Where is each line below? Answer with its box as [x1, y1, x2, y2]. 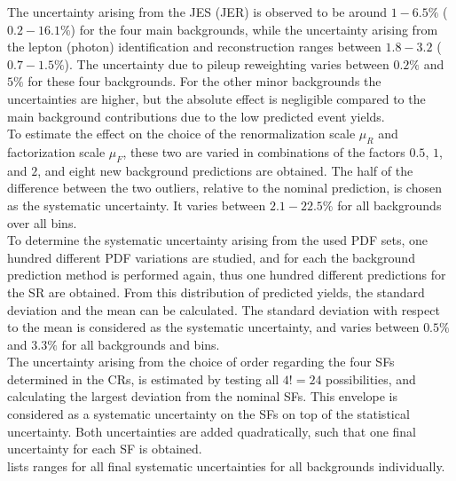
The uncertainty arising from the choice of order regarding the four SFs [7, 352, 395, 371]
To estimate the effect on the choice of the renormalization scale [7, 124, 356, 143]
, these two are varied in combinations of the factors [122, 142, 405, 161]
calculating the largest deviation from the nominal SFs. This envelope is [7, 387, 398, 406]
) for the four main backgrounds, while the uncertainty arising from [70, 20, 438, 38]
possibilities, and [326, 369, 416, 388]
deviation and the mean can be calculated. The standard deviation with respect [7, 300, 440, 319]
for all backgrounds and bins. [61, 335, 220, 353]
